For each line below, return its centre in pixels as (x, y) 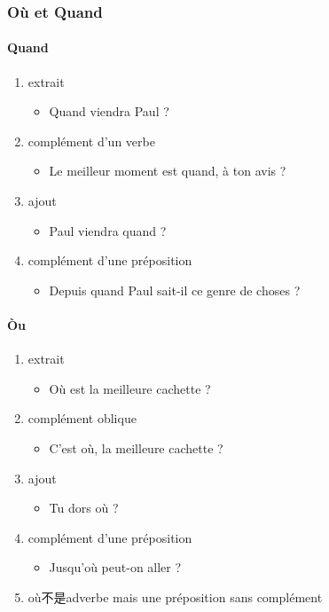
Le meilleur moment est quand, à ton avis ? (168, 171)
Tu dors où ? (84, 508)
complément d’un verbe (91, 141)
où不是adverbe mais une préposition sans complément (175, 596)
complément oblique (82, 418)
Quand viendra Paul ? (109, 111)
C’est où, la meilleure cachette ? (136, 447)
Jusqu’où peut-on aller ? (115, 567)
